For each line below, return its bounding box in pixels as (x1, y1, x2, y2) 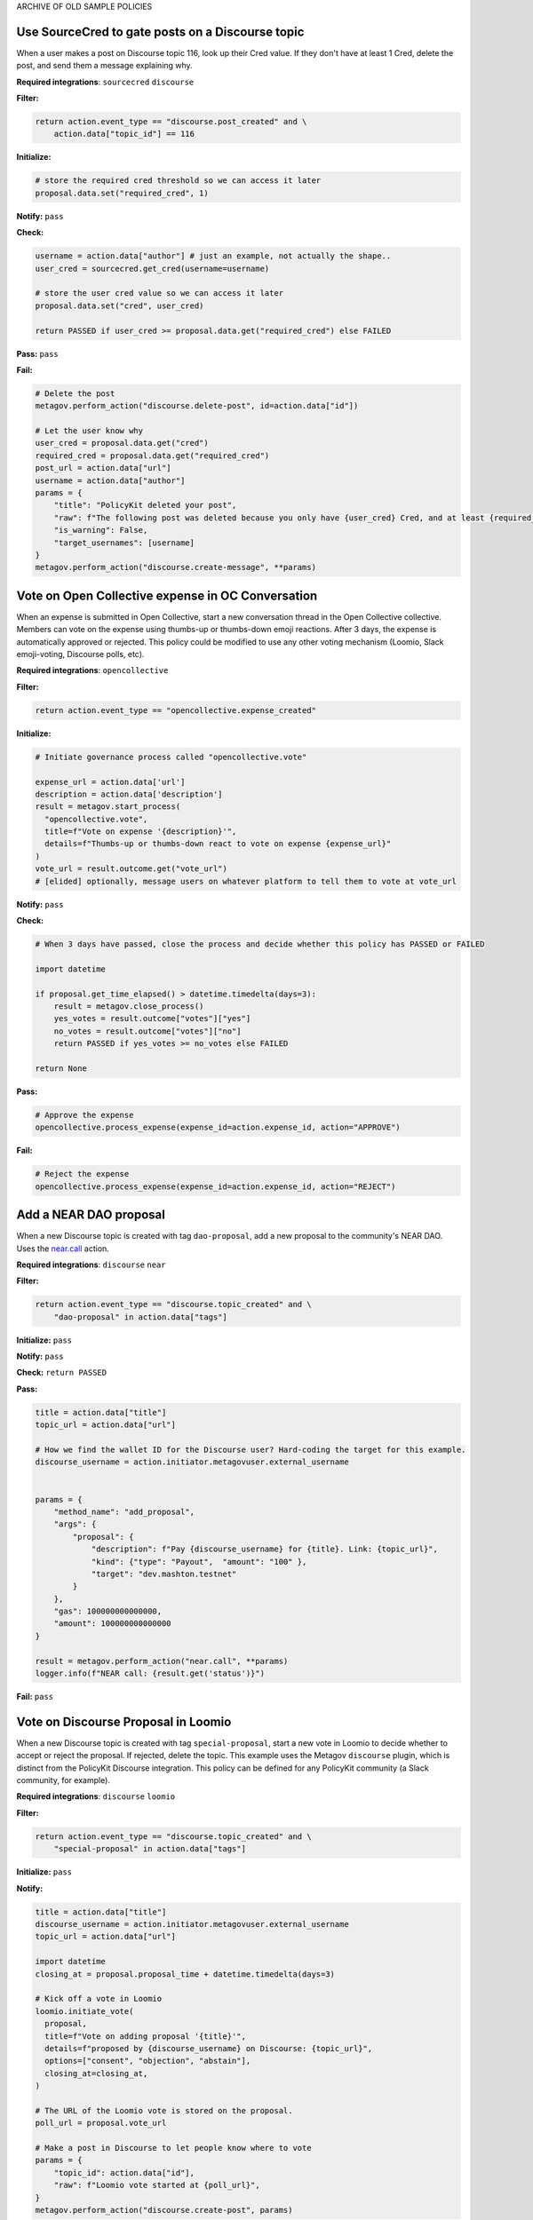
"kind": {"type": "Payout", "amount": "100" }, (91, 1557, 307, 1566)
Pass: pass (16, 348, 60, 359)
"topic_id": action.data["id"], (53, 2168, 195, 2177)
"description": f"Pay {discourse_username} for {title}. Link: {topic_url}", (91, 1544, 439, 1554)
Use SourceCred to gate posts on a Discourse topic (16, 24, 305, 39)
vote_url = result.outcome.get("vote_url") (35, 864, 228, 874)
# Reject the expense (35, 1169, 130, 1179)
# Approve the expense (35, 1110, 134, 1120)
